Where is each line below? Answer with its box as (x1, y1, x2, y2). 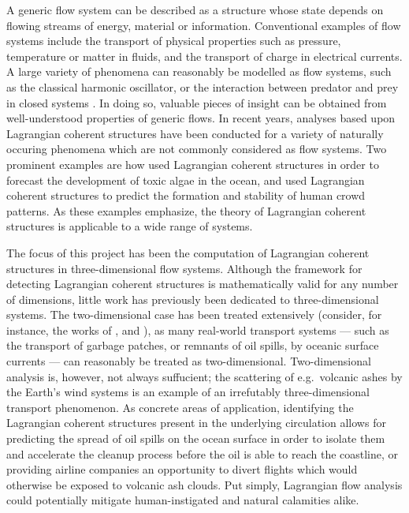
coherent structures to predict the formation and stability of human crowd (6, 187, 366, 204)
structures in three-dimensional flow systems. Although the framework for (6, 260, 363, 276)
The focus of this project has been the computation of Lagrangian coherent (6, 244, 370, 260)
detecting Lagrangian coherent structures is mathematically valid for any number (6, 275, 399, 292)
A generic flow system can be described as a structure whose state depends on (6, 2, 384, 17)
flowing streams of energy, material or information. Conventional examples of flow (6, 17, 401, 33)
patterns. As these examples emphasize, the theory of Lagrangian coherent (6, 202, 366, 219)
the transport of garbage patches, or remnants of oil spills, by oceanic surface (6, 337, 379, 354)
